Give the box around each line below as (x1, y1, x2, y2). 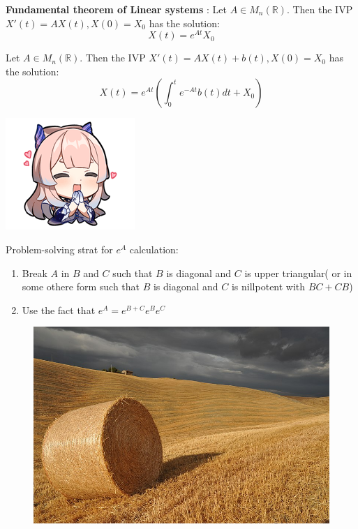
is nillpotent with (231, 279, 306, 294)
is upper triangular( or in (244, 265, 352, 280)
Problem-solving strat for (6, 242, 113, 257)
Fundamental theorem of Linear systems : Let (6, 2, 227, 16)
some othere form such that (22, 279, 140, 294)
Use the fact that (22, 302, 96, 317)
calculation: (129, 242, 179, 257)
